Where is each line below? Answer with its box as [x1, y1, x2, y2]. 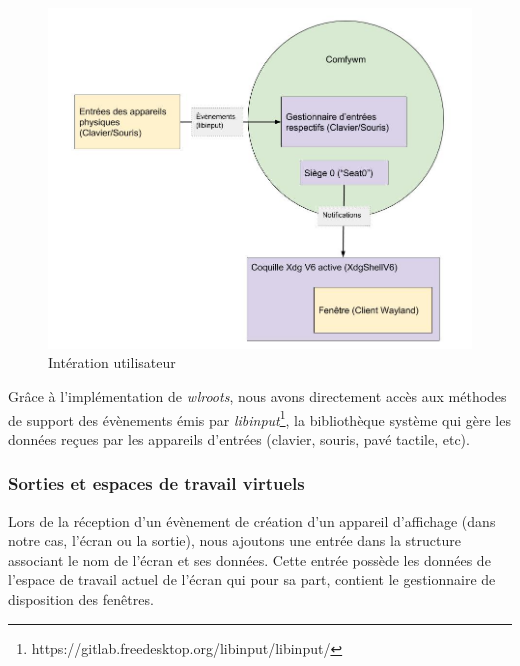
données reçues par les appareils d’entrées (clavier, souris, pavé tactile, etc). [8, 428, 470, 449]
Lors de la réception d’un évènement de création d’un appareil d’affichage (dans [8, 510, 496, 531]
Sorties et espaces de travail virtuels [8, 471, 305, 496]
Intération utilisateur [48, 352, 176, 373]
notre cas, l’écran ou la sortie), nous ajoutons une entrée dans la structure [8, 530, 461, 551]
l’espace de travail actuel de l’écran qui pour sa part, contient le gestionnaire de [8, 569, 496, 590]
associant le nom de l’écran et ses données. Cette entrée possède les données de [8, 549, 491, 570]
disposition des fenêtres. [8, 589, 154, 610]
